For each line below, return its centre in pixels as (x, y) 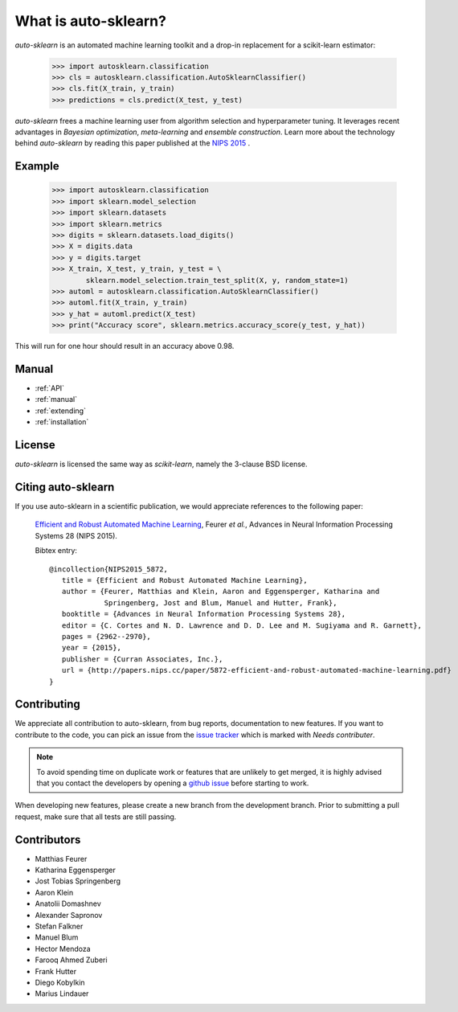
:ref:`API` (49, 388)
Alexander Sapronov (69, 915)
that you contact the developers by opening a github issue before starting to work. (173, 783)
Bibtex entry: (56, 551)
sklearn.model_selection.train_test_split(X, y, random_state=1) (217, 280)
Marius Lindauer (62, 994)
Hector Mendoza (63, 948)
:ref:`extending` (60, 411)
